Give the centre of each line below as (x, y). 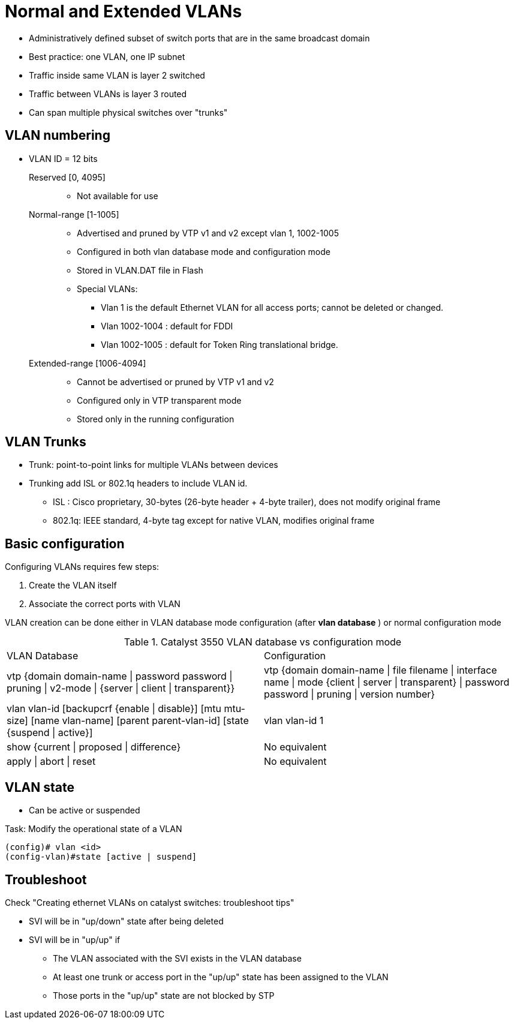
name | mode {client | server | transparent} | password (387, 682)
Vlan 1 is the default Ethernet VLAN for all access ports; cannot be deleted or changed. (272, 307)
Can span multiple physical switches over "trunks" (128, 112)
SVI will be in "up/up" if (75, 939)
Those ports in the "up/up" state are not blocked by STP (164, 995)
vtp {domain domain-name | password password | (120, 676)
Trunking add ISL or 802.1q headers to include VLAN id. (138, 484)
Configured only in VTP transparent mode (159, 400)
